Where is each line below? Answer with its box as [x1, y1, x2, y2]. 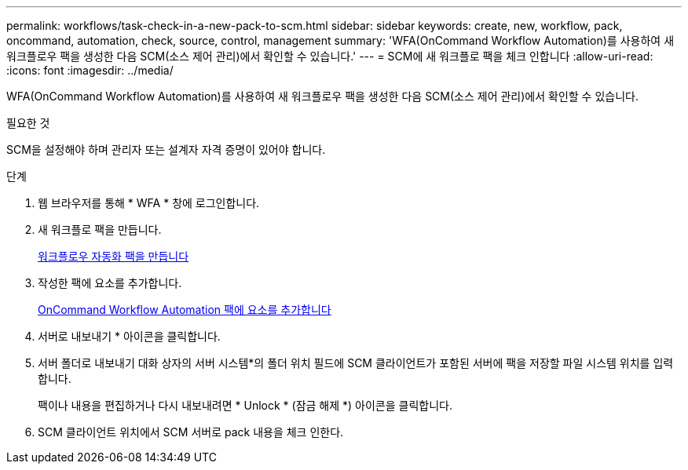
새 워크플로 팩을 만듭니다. [38, 223, 162, 236]
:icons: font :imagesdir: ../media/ [6, 64, 174, 77]
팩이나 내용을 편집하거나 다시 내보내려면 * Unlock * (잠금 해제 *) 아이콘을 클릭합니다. [38, 399, 452, 412]
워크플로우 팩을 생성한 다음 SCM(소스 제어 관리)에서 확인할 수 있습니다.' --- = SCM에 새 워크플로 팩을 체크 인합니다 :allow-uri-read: [6, 49, 653, 63]
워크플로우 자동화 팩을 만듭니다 [38, 250, 189, 263]
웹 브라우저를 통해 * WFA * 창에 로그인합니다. [38, 196, 260, 209]
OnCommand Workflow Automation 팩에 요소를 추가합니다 [38, 303, 331, 316]
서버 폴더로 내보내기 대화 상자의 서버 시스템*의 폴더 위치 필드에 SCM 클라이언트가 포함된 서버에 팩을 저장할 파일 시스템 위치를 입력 [38, 356, 674, 370]
